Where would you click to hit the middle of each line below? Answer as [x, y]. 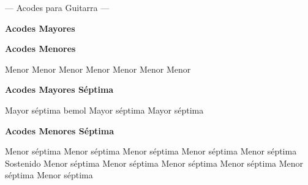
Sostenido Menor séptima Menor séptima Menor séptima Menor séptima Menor [154, 163]
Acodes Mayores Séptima [59, 89]
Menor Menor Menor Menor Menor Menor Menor [98, 69]
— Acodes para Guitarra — [57, 7]
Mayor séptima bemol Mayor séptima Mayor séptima [104, 110]
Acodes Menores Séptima [60, 130]
